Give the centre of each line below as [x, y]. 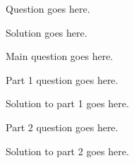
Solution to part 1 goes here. [67, 103]
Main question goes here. [60, 56]
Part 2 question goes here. [62, 127]
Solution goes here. [47, 32]
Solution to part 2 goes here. [67, 151]
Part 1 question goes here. [62, 79]
